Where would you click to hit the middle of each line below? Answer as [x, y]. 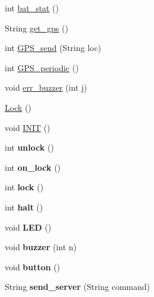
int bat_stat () [32, 8]
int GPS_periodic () [42, 67]
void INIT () [28, 127]
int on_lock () [33, 167]
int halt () [24, 207]
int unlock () [30, 147]
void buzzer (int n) [41, 247]
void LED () [28, 227]
